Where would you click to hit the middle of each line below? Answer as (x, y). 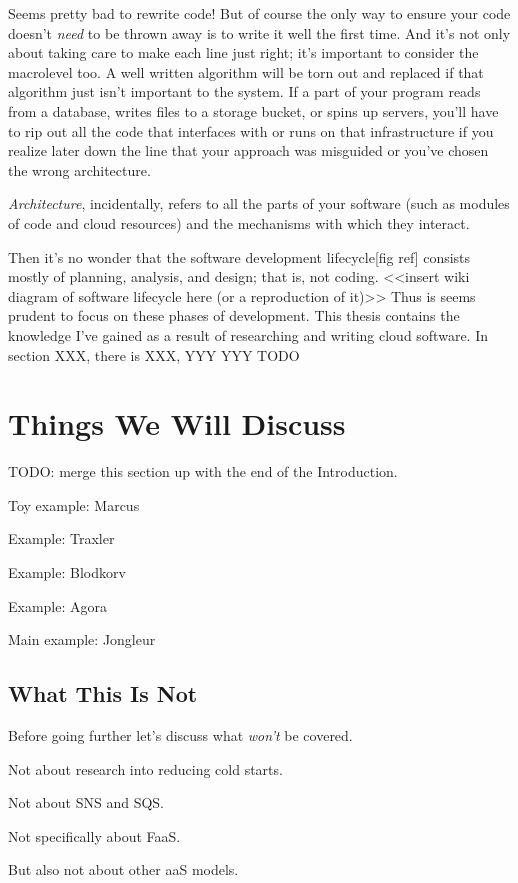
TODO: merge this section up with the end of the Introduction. (203, 471)
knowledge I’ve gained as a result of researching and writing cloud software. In (248, 334)
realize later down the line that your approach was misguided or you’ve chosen (248, 150)
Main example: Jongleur (82, 639)
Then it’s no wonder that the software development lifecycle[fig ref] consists (239, 256)
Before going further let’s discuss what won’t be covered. (180, 734)
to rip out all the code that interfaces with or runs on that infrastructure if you (251, 130)
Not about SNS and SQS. (86, 802)
